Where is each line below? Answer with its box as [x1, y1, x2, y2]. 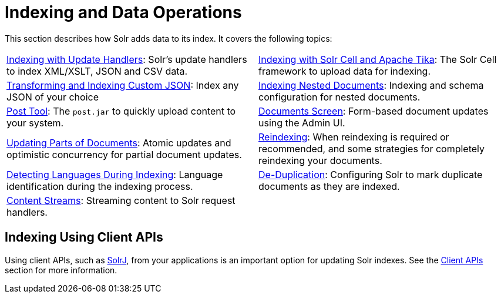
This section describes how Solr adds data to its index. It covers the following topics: [5, 33, 332, 43]
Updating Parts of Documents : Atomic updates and [6, 136, 231, 149]
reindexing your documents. [258, 154, 382, 166]
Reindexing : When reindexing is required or [258, 130, 449, 143]
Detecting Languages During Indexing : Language [6, 168, 223, 180]
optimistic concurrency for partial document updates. [6, 148, 242, 160]
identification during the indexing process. [6, 180, 193, 192]
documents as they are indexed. [258, 180, 400, 192]
